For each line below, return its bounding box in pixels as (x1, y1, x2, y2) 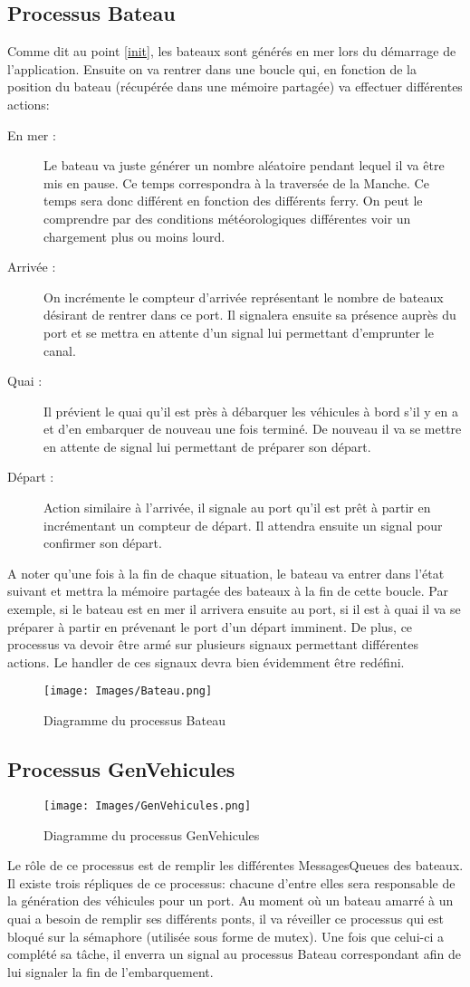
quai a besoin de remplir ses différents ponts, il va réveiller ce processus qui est (7, 908, 444, 927)
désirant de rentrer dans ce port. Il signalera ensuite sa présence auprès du (43, 305, 456, 324)
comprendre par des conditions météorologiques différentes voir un (43, 208, 411, 227)
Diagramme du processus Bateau (43, 711, 225, 730)
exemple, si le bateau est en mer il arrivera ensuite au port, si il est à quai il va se (7, 599, 461, 618)
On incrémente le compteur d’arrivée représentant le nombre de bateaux (43, 287, 444, 306)
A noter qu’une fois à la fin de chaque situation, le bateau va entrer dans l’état (7, 563, 445, 582)
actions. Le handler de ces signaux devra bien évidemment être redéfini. (7, 652, 405, 671)
